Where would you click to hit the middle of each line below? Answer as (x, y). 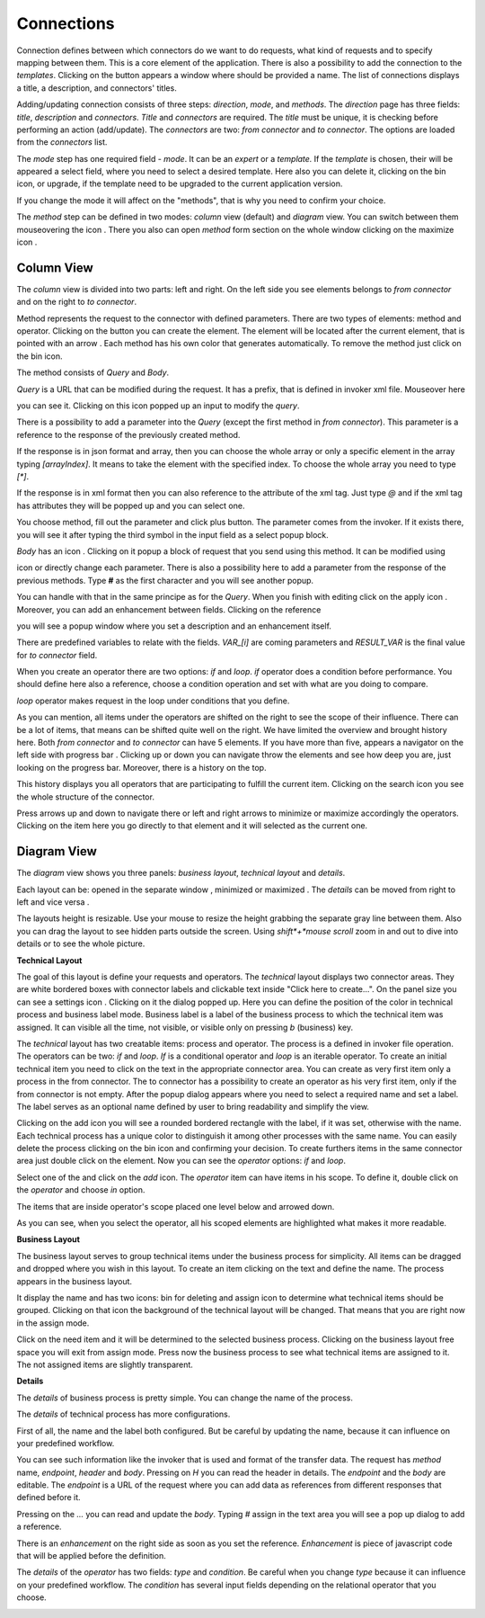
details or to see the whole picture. (81, 943)
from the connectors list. (62, 142)
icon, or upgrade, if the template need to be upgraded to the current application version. (180, 183)
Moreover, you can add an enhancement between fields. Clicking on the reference (169, 609)
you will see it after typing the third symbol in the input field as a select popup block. (172, 534)
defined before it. (48, 1497)
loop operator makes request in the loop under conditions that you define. (153, 701)
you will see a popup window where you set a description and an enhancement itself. (174, 626)
